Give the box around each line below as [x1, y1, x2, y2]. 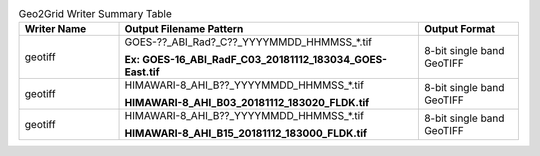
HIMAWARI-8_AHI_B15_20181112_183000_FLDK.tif [124, 126, 368, 140]
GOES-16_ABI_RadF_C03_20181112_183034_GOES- [141, 53, 387, 67]
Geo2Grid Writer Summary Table [18, 7, 172, 21]
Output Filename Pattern [124, 22, 244, 36]
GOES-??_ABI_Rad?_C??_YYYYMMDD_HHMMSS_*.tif [124, 35, 372, 49]
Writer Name [24, 22, 87, 36]
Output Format [423, 22, 495, 36]
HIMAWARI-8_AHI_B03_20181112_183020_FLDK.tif [124, 96, 370, 110]
